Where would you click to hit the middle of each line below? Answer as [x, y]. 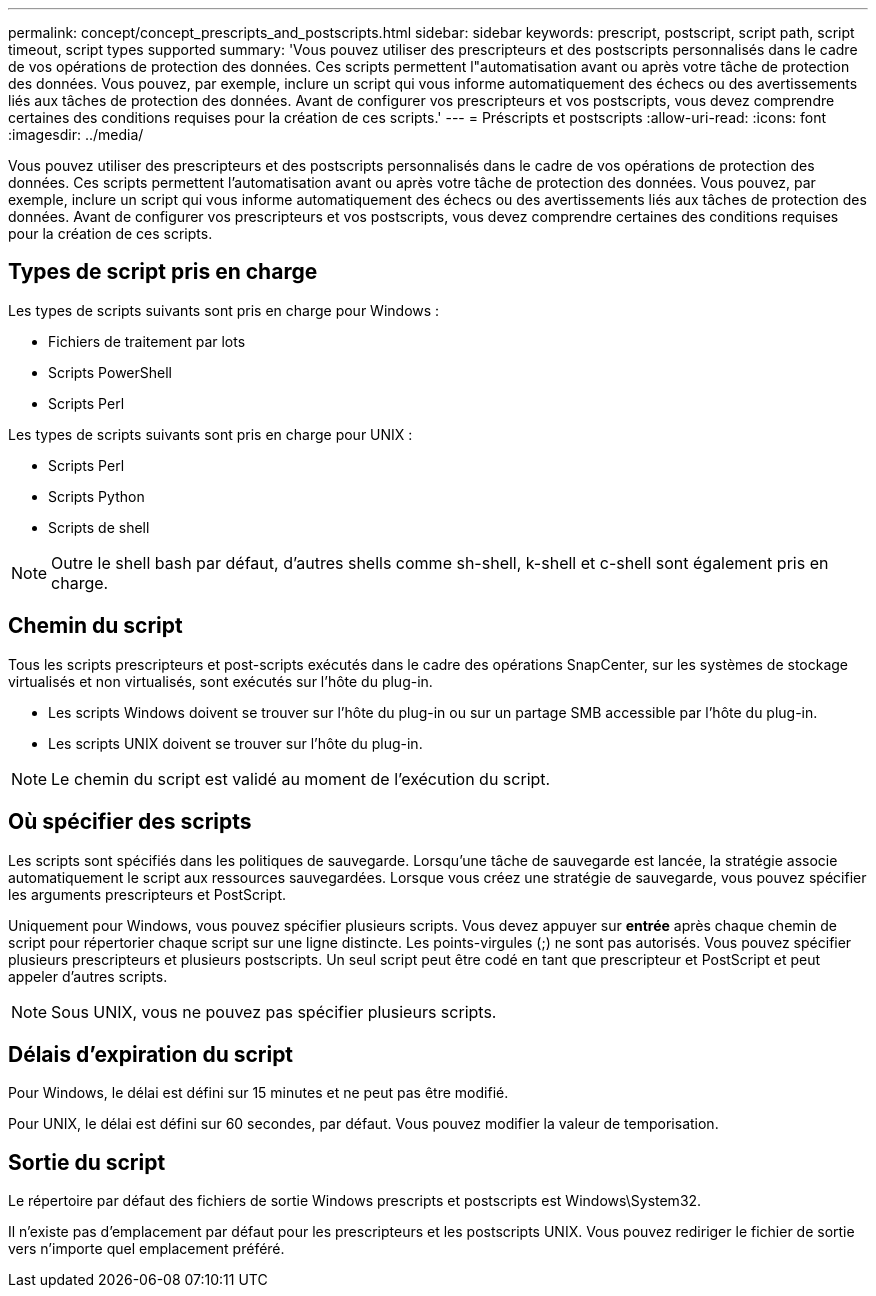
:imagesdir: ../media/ [76, 134]
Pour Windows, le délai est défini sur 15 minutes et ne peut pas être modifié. [258, 1093]
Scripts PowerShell [110, 372]
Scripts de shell [99, 527]
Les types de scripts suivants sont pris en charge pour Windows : [224, 310]
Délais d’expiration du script [151, 1054]
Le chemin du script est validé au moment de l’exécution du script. [301, 778]
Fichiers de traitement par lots [147, 341]
